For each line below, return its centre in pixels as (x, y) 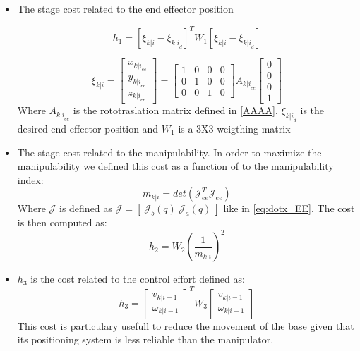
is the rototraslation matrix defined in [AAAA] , (175, 110)
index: (30, 179)
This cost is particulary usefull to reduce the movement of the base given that (186, 325)
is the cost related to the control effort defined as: (138, 279)
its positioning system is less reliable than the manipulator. (145, 339)
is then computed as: (62, 222)
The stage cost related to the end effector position (125, 8)
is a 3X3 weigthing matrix (234, 128)
